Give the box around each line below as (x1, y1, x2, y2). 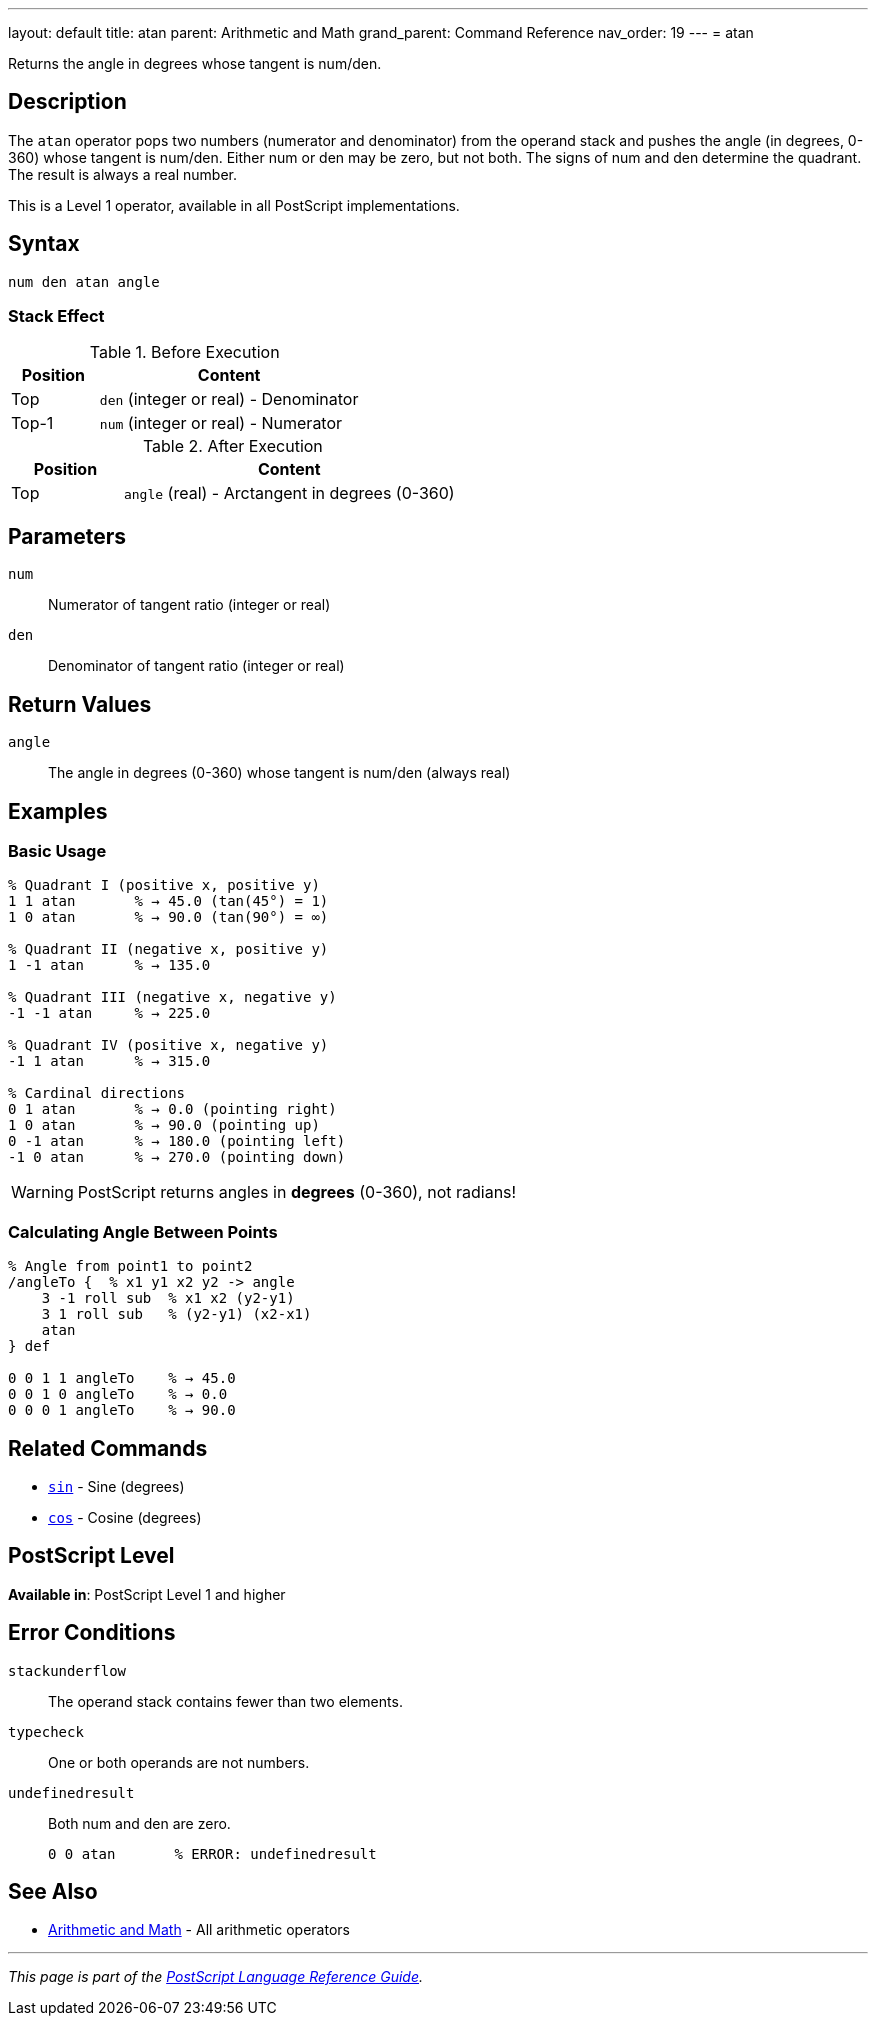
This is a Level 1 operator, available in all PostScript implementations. (8, 196, 460, 214)
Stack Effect (8, 306, 105, 327)
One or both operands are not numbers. (48, 1753, 310, 1771)
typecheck (8, 1723, 84, 1740)
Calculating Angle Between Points (8, 1221, 278, 1242)
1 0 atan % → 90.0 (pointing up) (8, 1117, 320, 1134)
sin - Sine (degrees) (48, 1477, 185, 1495)
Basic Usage (8, 840, 107, 861)
